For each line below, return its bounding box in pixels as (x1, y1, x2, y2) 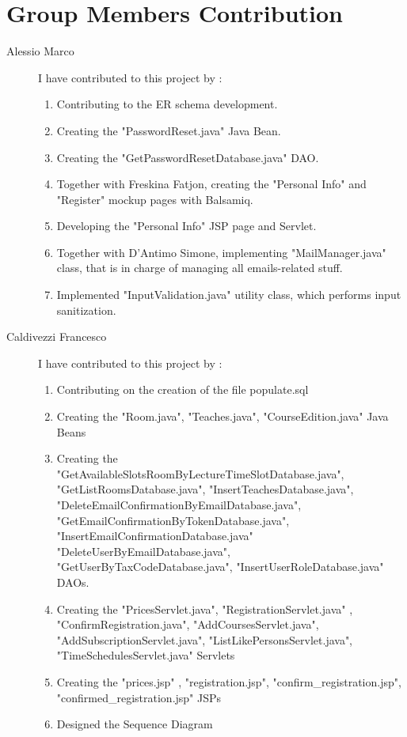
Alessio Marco (6, 43, 74, 59)
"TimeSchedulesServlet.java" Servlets (56, 647, 235, 663)
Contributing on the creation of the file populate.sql (56, 381, 309, 398)
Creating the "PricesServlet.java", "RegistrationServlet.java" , (56, 600, 353, 617)
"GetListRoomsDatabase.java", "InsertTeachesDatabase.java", (56, 481, 354, 497)
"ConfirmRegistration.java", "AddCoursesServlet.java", (56, 616, 319, 633)
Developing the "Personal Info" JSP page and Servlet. (56, 217, 317, 234)
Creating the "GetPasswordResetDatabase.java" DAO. (56, 149, 319, 165)
